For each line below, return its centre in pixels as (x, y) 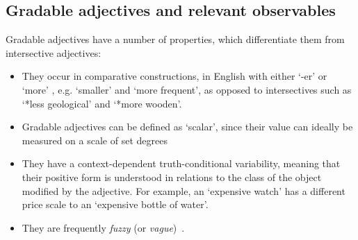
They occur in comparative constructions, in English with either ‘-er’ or (174, 76)
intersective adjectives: (54, 52)
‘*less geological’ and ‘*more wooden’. (102, 103)
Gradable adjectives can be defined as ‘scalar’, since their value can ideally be (187, 127)
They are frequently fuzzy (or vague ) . (103, 227)
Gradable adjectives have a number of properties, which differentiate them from (175, 39)
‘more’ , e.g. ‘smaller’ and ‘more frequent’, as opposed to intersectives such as (187, 89)
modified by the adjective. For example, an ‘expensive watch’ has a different (184, 190)
